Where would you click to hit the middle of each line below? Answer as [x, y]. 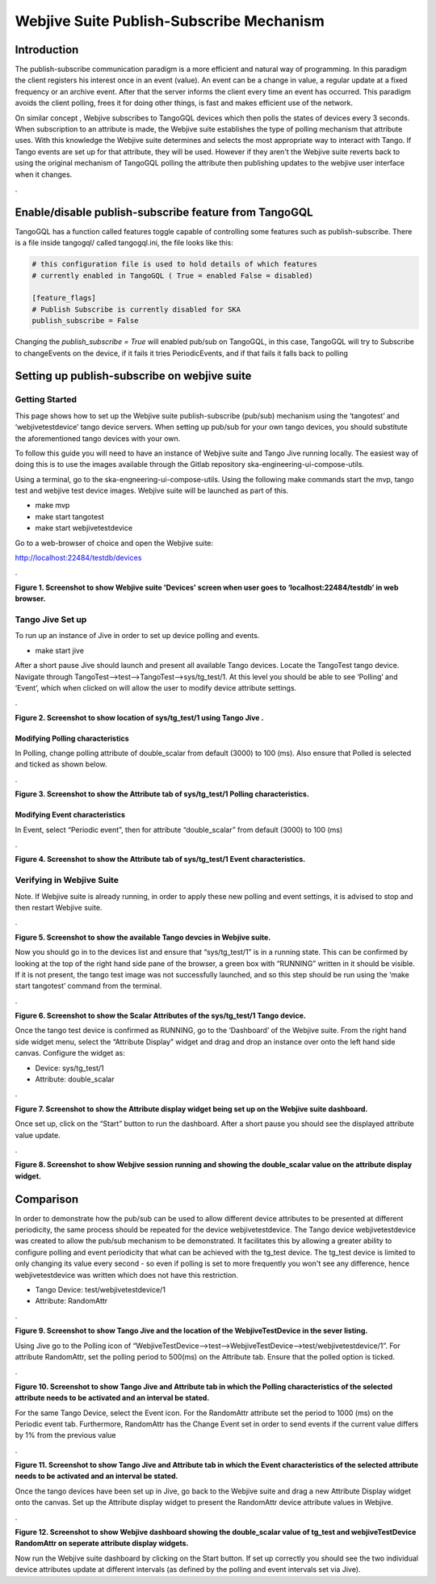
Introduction [47, 50]
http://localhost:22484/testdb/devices [78, 558]
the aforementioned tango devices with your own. [98, 438]
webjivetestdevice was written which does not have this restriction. [126, 1275]
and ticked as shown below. [61, 764]
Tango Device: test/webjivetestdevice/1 [100, 1290]
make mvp [52, 506]
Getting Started [46, 400]
